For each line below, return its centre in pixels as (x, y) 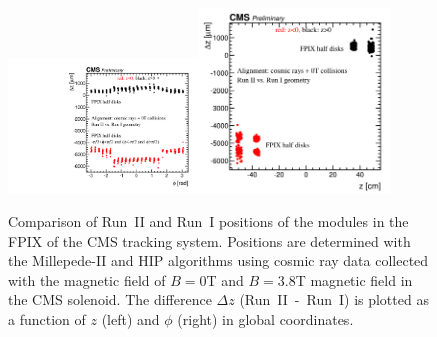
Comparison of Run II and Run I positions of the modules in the (208, 221)
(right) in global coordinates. (265, 319)
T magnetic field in (354, 279)
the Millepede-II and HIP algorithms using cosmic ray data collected (218, 260)
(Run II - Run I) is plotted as (334, 299)
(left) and (130, 319)
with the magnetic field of (87, 279)
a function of (47, 319)
